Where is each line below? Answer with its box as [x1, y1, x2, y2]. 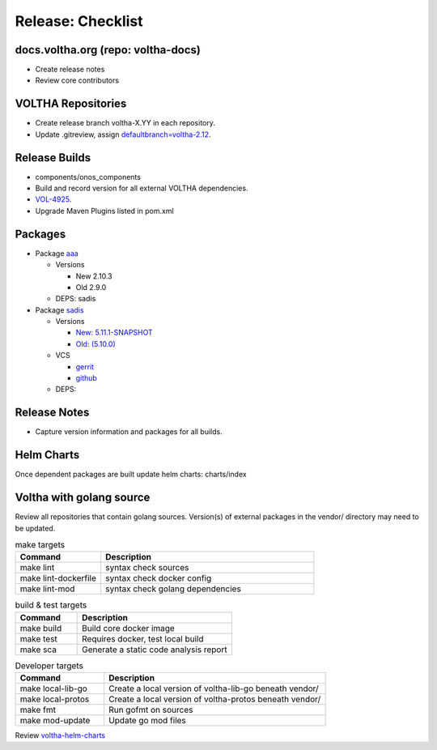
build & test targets [15, 599, 87, 611]
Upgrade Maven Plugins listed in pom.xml [35, 206, 174, 215]
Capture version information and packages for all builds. [35, 427, 223, 437]
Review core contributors [35, 75, 120, 85]
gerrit [75, 361, 95, 372]
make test [19, 633, 58, 644]
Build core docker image [82, 622, 176, 633]
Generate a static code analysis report [82, 644, 227, 655]
